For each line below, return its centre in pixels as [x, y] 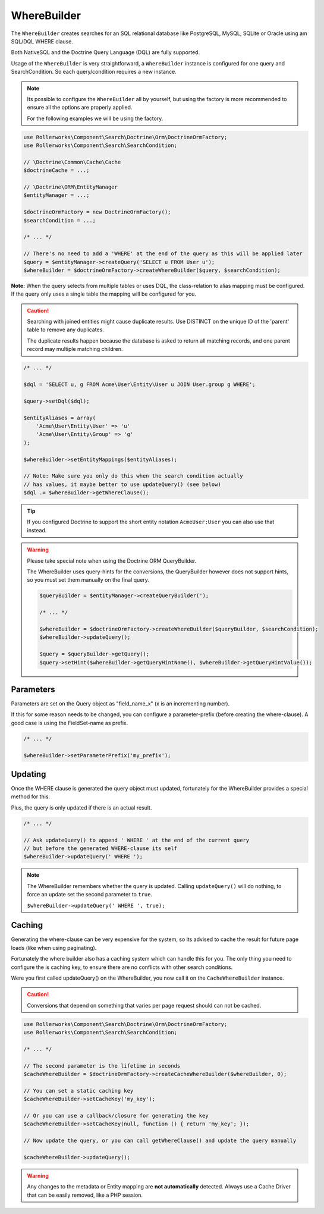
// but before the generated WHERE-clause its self [100, 848]
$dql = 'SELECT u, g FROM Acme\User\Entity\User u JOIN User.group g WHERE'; [139, 385]
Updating [29, 774]
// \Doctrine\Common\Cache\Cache [72, 162]
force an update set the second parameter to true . [90, 895]
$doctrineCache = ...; [56, 170]
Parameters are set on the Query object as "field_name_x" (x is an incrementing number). [120, 704]
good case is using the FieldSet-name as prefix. [70, 723]
